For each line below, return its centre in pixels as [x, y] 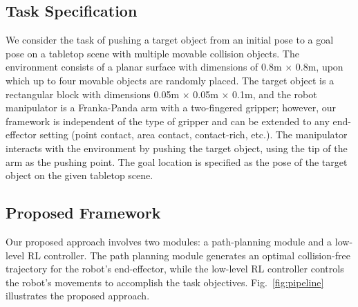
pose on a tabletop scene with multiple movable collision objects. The [152, 53]
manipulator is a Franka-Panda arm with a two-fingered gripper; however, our [171, 108]
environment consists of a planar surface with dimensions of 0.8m [144, 67]
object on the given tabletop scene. [79, 175]
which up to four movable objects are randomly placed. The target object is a [170, 80]
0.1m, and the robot [275, 94]
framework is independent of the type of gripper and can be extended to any [168, 121]
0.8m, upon [319, 67]
